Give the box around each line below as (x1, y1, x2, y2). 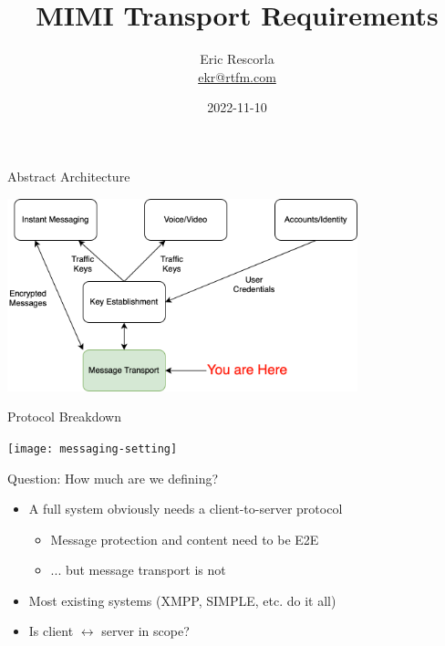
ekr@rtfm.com (198, 67, 276, 86)
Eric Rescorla (200, 49, 274, 68)
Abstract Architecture (7, 166, 130, 185)
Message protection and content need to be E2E (50, 529, 319, 548)
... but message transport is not (50, 560, 226, 579)
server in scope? (101, 621, 190, 641)
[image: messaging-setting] (7, 442, 178, 455)
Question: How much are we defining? (7, 468, 219, 487)
